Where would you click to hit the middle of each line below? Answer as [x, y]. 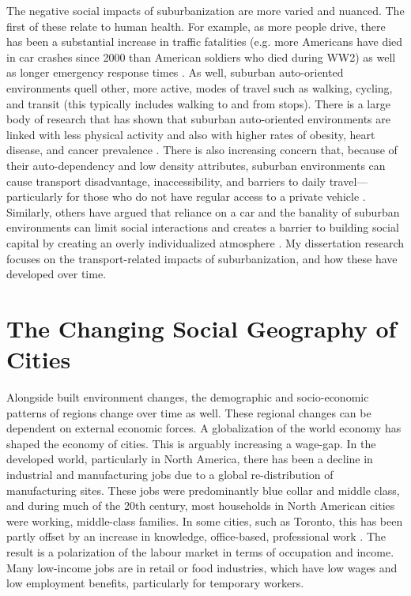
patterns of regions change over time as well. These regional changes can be [189, 412]
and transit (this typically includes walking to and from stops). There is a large [198, 103]
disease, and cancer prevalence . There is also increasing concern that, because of [202, 150]
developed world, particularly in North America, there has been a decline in [190, 459]
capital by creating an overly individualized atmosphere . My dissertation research [205, 242]
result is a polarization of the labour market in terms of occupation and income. [200, 551]
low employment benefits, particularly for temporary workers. [155, 583]
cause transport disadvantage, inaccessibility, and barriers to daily [166, 181]
